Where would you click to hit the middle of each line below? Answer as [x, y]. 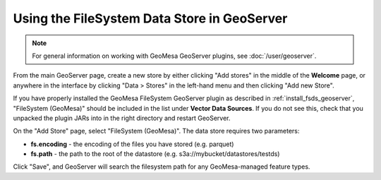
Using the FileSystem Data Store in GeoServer [150, 18]
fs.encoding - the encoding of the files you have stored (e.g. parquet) [132, 144]
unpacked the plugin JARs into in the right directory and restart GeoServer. [122, 118]
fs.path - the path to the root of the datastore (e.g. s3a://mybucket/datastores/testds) [155, 154]
